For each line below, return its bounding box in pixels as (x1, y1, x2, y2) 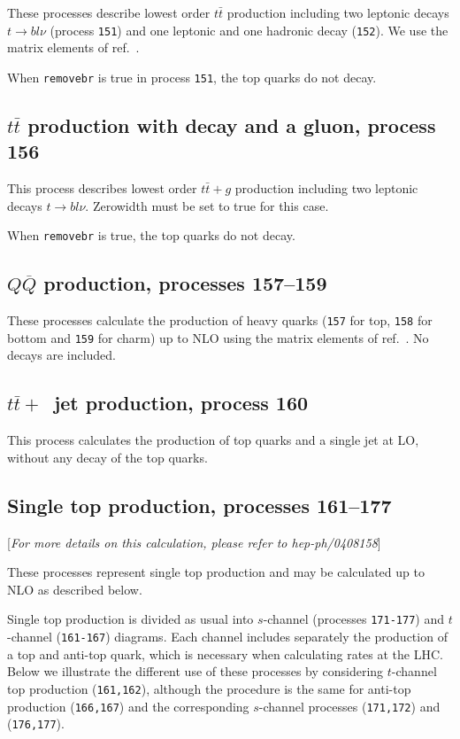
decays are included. (7, 346, 117, 364)
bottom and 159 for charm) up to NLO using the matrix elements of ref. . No (7, 328, 429, 346)
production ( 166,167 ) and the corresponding (7, 696, 249, 715)
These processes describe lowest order (7, 4, 211, 21)
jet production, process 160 (53, 389, 309, 416)
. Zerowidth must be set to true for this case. (85, 196, 329, 214)
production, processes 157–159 (43, 269, 327, 297)
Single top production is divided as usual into (7, 610, 254, 628)
